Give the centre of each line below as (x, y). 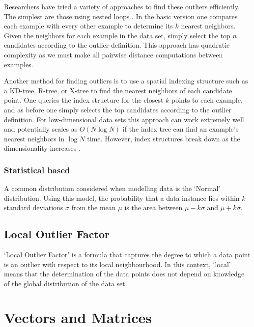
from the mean (94, 207)
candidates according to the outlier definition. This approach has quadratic (117, 45)
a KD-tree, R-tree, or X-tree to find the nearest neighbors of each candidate (118, 90)
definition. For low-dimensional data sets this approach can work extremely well (124, 119)
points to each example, (207, 100)
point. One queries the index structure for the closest (84, 100)
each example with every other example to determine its (88, 26)
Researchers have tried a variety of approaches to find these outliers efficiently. (122, 6)
